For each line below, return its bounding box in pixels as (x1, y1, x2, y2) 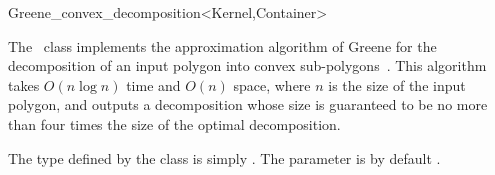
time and (126, 74, 181, 95)
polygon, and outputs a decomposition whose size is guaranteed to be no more (8, 94, 488, 115)
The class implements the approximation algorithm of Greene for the (8, 35, 437, 56)
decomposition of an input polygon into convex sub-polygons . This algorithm (8, 55, 487, 76)
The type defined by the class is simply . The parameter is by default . (8, 147, 441, 168)
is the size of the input (328, 74, 466, 95)
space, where (233, 74, 311, 95)
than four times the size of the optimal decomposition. (8, 113, 341, 134)
